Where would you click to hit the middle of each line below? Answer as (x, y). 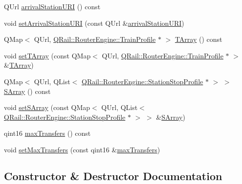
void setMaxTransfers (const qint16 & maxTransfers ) (82, 149)
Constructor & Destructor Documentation (113, 175)
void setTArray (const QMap (47, 55)
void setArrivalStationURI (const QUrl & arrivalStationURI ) (94, 23)
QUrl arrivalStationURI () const (52, 6)
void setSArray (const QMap (47, 107)
